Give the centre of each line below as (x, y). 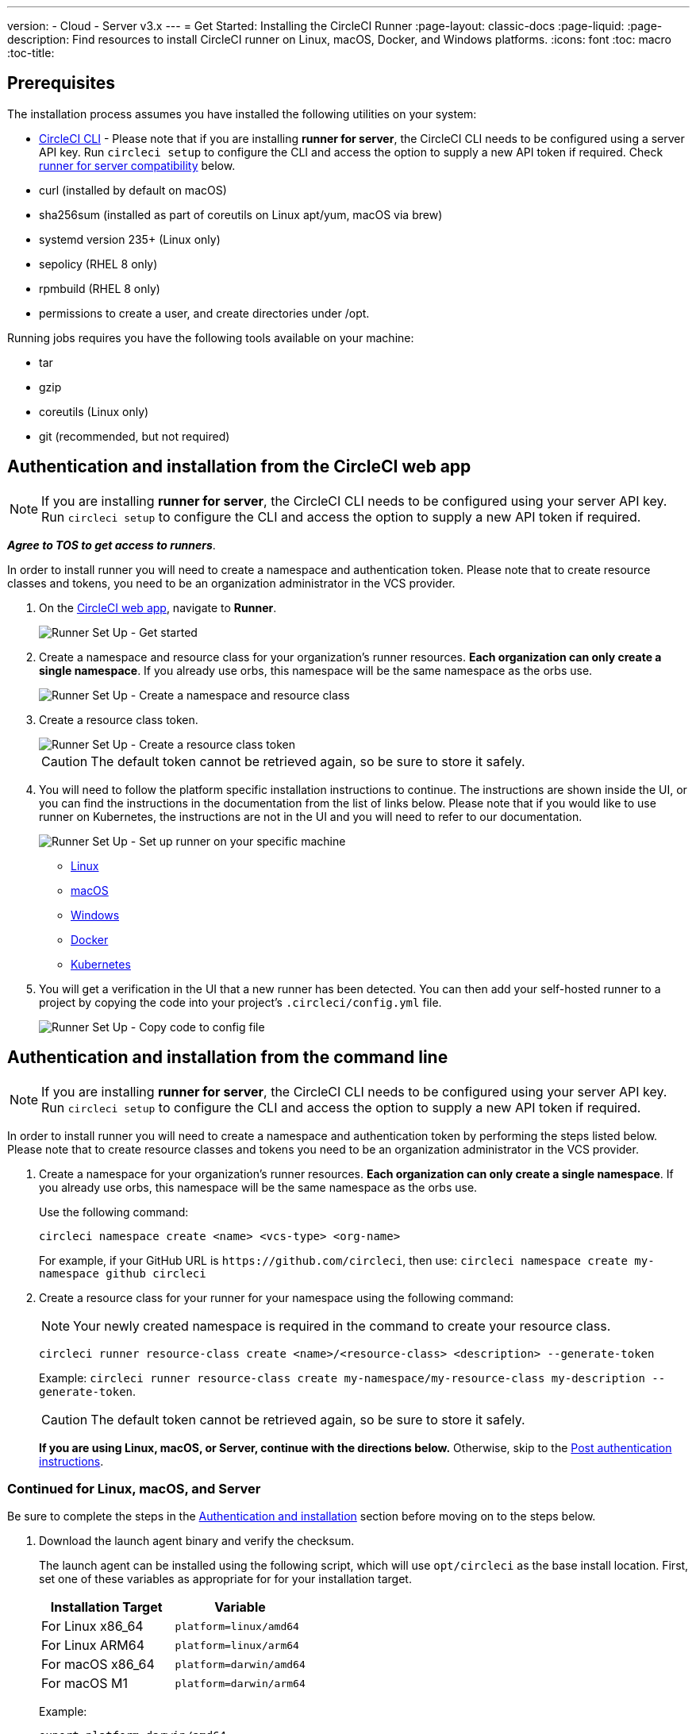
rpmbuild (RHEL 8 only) (100, 288)
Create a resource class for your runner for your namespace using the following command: (277, 1297)
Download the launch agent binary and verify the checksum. (197, 1541)
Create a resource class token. (119, 719)
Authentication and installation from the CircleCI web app (239, 467)
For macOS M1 (85, 1684)
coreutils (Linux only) (94, 411)
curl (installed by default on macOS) (133, 190)
